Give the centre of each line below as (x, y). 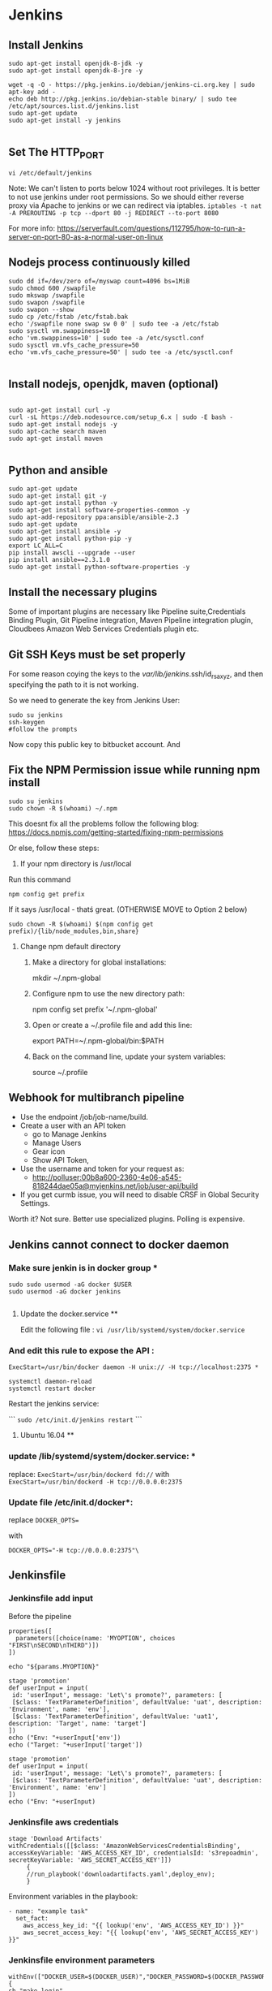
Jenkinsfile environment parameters (82, 1960)
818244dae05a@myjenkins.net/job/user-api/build (115, 1186)
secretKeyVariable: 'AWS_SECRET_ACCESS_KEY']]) (90, 1860)
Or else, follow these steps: (54, 848)
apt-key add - (32, 92)
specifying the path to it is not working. (74, 685)
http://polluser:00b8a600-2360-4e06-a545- (107, 1177)
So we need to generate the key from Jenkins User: (94, 700)
